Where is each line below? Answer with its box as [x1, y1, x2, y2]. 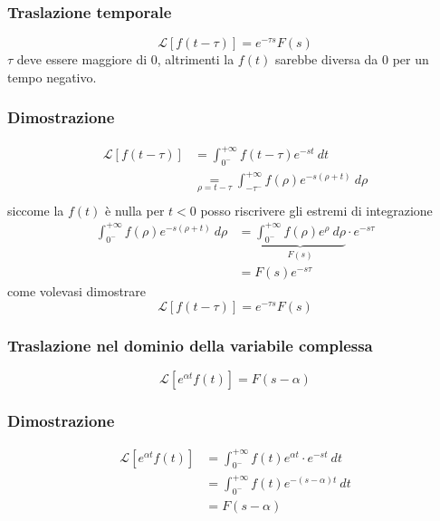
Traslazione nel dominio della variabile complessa [7, 333, 373, 356]
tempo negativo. [7, 67, 97, 86]
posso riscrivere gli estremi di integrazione [200, 200, 433, 219]
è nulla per [105, 200, 165, 219]
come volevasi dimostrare [7, 282, 147, 301]
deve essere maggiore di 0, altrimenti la [16, 50, 234, 69]
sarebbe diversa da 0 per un [274, 50, 429, 69]
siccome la [7, 200, 64, 219]
